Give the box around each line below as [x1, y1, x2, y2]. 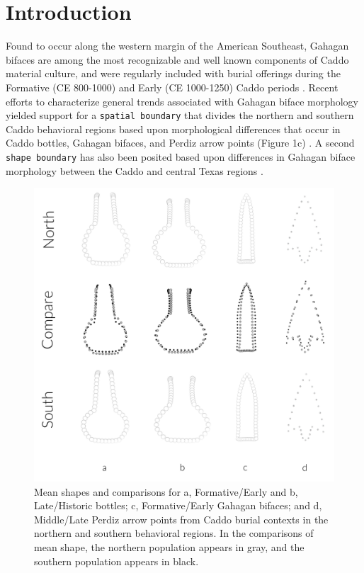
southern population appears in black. [34, 553, 199, 568]
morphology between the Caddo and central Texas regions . [6, 163, 263, 178]
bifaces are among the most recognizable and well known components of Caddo [6, 52, 349, 67]
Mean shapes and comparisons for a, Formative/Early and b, [34, 484, 298, 499]
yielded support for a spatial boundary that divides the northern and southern [6, 108, 354, 123]
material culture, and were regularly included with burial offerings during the [6, 66, 341, 81]
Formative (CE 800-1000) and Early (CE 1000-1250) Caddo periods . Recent [6, 79, 339, 94]
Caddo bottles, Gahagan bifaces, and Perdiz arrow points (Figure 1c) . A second [6, 135, 355, 150]
